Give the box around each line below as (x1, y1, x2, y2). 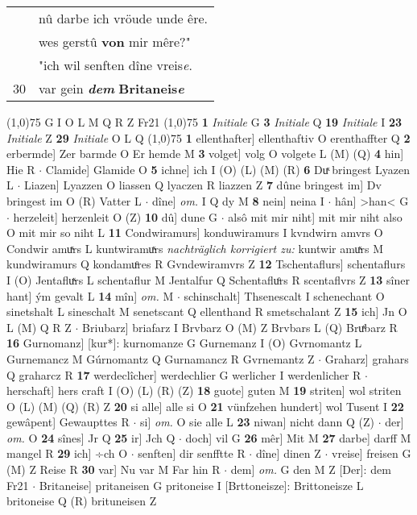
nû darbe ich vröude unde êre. (39, 9, 208, 27)
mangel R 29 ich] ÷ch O (6, 445, 128, 462)
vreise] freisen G (332, 445, 411, 462)
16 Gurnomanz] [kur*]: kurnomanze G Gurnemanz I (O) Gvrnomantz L (6, 334, 362, 351)
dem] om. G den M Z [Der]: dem (230, 461, 391, 478)
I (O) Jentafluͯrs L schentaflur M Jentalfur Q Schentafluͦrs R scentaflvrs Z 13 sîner (6, 271, 410, 288)
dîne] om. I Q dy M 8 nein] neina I (152, 192, 324, 209)
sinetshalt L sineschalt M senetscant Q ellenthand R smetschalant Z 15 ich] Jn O (6, 303, 407, 320)
